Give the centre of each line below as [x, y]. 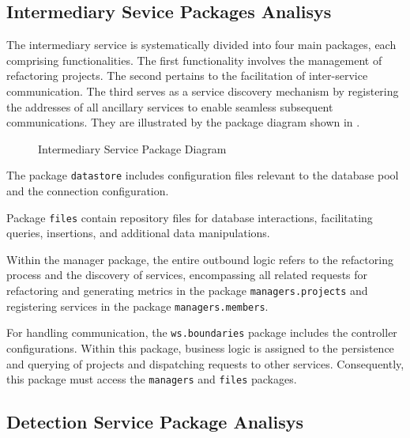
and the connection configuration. [88, 191]
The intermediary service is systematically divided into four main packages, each [201, 45]
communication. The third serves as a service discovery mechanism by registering [203, 91]
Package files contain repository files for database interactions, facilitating [190, 217]
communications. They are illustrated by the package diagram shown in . [183, 122]
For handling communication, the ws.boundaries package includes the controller [202, 332]
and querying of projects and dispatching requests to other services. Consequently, [205, 363]
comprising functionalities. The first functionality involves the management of [194, 60]
